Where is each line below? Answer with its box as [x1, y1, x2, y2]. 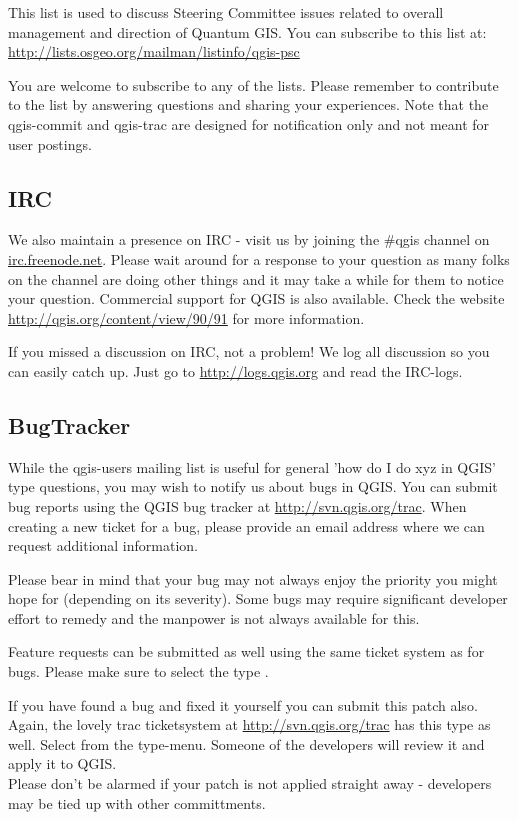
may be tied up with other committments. [8, 792, 266, 813]
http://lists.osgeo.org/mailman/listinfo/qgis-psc [8, 41, 300, 62]
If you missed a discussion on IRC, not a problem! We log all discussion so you [8, 341, 490, 362]
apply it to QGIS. [8, 753, 117, 774]
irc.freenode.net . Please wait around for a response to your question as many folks [8, 248, 510, 269]
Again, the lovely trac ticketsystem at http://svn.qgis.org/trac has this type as [8, 714, 491, 735]
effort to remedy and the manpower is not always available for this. [8, 607, 420, 628]
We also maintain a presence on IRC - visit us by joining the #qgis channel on [8, 229, 490, 250]
